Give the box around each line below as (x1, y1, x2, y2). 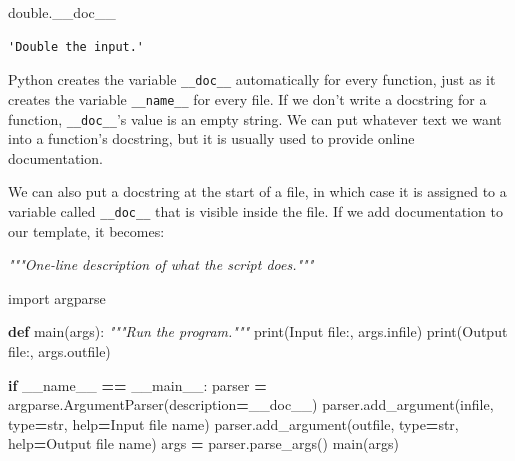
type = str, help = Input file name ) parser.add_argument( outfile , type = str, (8, 413, 459, 434)
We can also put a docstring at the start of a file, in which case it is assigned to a (8, 181, 507, 202)
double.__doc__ (8, 2, 116, 22)
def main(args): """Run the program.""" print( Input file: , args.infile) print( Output (8, 321, 508, 342)
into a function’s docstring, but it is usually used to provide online (8, 128, 415, 149)
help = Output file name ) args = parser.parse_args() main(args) (8, 433, 399, 454)
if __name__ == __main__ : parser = (8, 374, 267, 395)
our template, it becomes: (8, 220, 165, 241)
